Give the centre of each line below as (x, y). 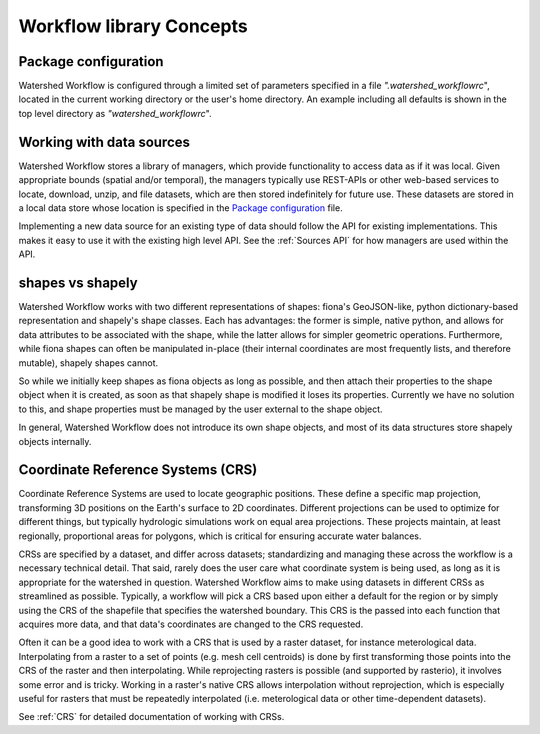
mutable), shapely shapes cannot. (88, 362)
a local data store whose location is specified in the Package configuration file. (181, 207)
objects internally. (55, 441)
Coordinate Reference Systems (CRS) (138, 470)
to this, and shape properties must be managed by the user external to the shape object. (201, 409)
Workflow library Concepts (133, 26)
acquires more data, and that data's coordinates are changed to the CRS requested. (191, 624)
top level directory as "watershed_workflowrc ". (115, 113)
